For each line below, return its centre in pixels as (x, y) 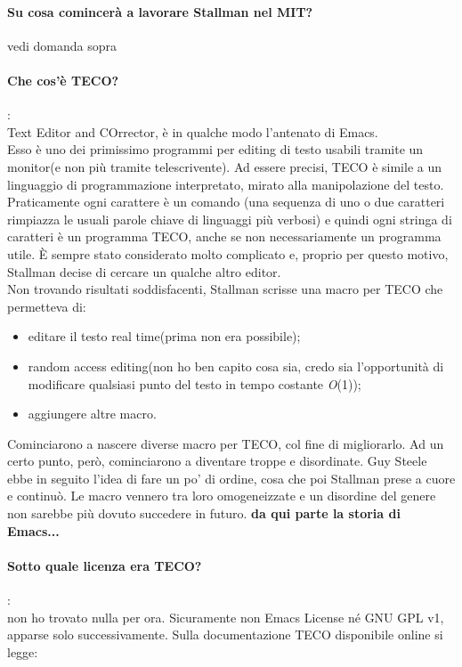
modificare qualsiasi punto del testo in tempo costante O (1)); (195, 383)
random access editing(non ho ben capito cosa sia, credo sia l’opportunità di (236, 366)
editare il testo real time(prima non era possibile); (164, 336)
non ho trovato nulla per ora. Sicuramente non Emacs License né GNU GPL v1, (226, 617)
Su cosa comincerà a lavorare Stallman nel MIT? (160, 11)
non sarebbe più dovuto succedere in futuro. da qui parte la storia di (204, 513)
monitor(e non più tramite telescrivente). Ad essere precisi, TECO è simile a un (224, 166)
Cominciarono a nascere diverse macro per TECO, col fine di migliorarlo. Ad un (226, 443)
